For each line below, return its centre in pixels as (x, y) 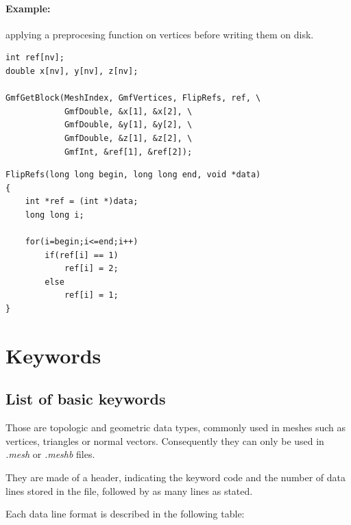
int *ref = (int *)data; (82, 202)
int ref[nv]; (35, 58)
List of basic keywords (86, 399)
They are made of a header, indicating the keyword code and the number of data (175, 477)
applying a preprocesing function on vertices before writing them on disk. (160, 34)
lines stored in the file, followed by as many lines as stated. (129, 490)
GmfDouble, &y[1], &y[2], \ (128, 125)
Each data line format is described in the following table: (125, 514)
